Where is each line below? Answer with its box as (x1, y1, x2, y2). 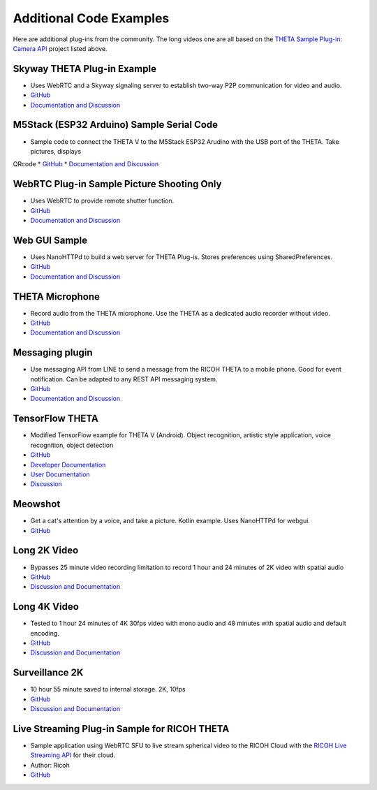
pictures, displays (30, 147, 82, 155)
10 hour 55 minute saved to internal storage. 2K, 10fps (30, 685, 186, 694)
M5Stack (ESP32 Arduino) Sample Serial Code (13, 119, 219, 131)
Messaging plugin (13, 346, 94, 359)
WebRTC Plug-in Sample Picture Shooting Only (13, 178, 222, 190)
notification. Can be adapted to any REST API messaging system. (30, 374, 218, 383)
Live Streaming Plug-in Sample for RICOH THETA (13, 723, 230, 735)
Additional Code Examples (13, 10, 170, 26)
